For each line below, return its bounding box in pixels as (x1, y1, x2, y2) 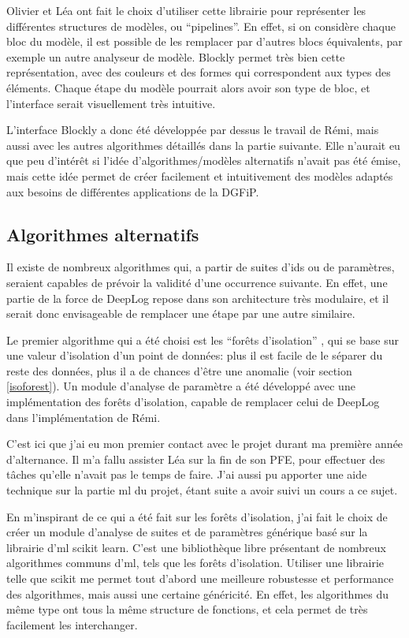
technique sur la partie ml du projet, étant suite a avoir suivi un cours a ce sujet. (6, 482, 398, 498)
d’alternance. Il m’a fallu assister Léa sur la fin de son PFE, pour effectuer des (6, 450, 385, 467)
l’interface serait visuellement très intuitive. (6, 95, 216, 111)
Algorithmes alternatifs (6, 222, 199, 246)
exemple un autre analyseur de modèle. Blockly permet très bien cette (6, 48, 345, 65)
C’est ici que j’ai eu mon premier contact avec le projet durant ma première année (6, 435, 403, 452)
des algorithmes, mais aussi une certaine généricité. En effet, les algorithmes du (6, 585, 389, 602)
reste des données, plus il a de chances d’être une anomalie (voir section (6, 362, 352, 379)
